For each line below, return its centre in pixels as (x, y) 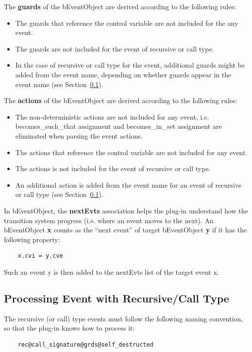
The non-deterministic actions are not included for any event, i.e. (112, 116)
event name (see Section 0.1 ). (59, 84)
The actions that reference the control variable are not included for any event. (131, 152)
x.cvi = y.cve (40, 256)
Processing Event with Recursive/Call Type (117, 298)
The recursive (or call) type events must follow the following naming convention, (124, 318)
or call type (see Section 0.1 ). (59, 194)
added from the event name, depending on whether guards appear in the (123, 74)
